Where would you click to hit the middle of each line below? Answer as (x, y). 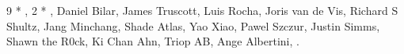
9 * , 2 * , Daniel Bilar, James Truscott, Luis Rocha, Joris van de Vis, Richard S (202, 10)
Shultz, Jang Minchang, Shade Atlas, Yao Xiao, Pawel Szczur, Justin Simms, (193, 25)
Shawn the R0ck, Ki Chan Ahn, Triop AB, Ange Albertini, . (153, 41)
